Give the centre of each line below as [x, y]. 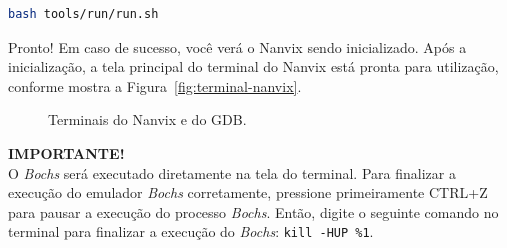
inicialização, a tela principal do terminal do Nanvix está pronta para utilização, [253, 66]
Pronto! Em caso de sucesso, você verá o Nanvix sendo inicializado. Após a [237, 46]
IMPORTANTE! [66, 152]
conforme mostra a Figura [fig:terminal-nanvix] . [155, 85]
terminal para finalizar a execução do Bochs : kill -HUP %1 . [191, 231]
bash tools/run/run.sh [83, 14]
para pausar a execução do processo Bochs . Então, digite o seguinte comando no [253, 211]
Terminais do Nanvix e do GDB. [147, 119]
